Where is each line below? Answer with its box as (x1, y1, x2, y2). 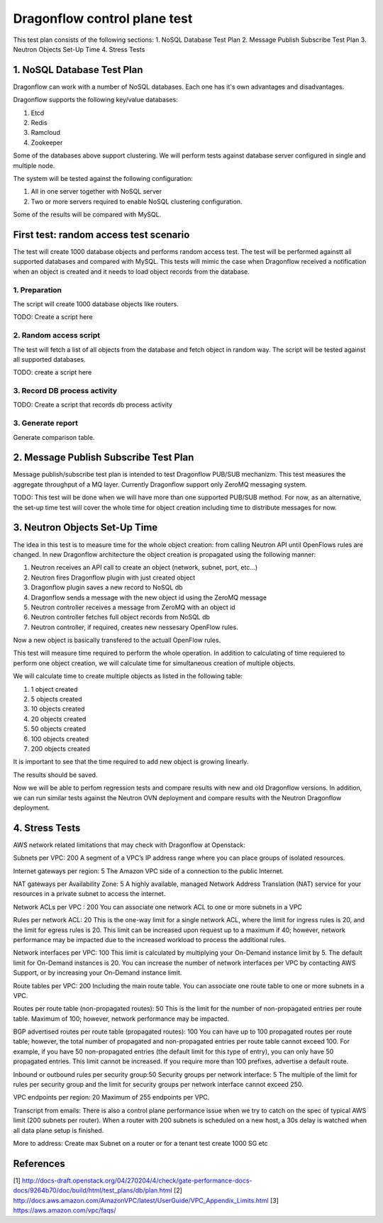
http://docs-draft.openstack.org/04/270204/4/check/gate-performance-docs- (21, 1176, 252, 1185)
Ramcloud (30, 128, 60, 137)
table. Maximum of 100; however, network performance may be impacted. (13, 1014, 230, 1023)
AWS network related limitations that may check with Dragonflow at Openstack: (13, 841, 245, 849)
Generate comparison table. (13, 433, 95, 441)
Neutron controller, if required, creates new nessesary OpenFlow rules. (30, 623, 238, 631)
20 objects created (30, 714, 87, 723)
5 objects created (30, 695, 82, 704)
